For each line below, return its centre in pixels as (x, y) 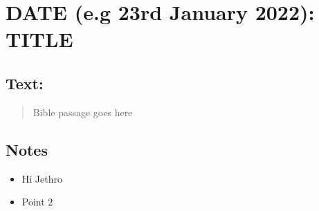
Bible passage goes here (83, 112)
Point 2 (37, 202)
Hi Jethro (42, 178)
